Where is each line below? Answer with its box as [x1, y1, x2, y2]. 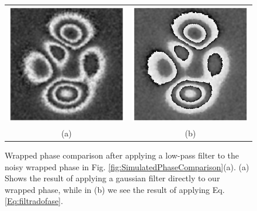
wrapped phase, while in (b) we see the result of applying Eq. [5, 183, 225, 195]
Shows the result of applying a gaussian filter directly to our [5, 172, 220, 184]
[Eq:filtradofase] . [5, 195, 63, 207]
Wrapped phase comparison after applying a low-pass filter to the [5, 149, 239, 161]
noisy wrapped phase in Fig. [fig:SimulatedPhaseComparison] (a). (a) [5, 160, 249, 173]
